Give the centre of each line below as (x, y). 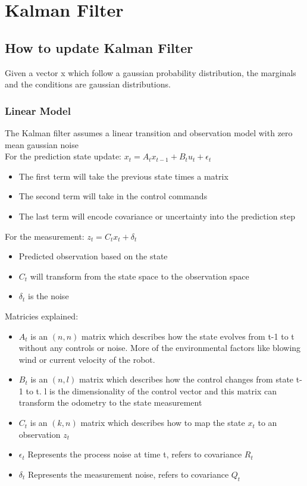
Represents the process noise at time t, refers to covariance (135, 454)
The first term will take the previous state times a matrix (123, 176)
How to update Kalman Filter (99, 47)
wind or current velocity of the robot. (87, 359)
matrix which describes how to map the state (163, 423)
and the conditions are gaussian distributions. (88, 84)
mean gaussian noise (42, 144)
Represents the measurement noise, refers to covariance (129, 474)
